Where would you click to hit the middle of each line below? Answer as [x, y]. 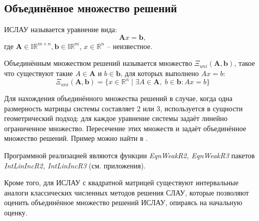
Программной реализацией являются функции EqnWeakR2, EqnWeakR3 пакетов [129, 155]
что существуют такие [39, 73]
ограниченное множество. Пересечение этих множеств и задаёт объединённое [125, 128]
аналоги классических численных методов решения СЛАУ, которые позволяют [127, 192]
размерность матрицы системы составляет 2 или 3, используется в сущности [123, 108]
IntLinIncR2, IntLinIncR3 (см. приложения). [75, 165]
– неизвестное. [130, 46]
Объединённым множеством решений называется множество [98, 63]
